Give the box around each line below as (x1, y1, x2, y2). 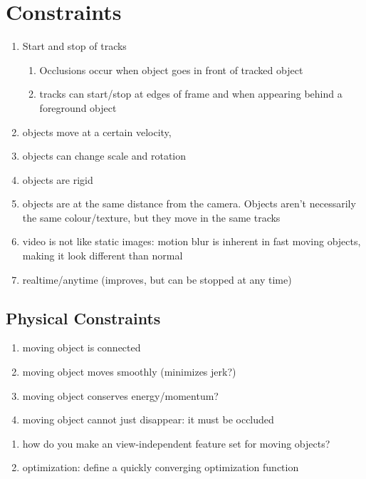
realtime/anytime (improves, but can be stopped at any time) (22, 272, 292, 287)
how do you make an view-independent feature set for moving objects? (22, 436, 330, 450)
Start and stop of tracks (22, 38, 127, 53)
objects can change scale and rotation (22, 148, 187, 163)
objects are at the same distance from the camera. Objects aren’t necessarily (22, 196, 356, 211)
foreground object (39, 100, 117, 115)
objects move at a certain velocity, (22, 124, 172, 139)
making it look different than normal (22, 248, 183, 263)
